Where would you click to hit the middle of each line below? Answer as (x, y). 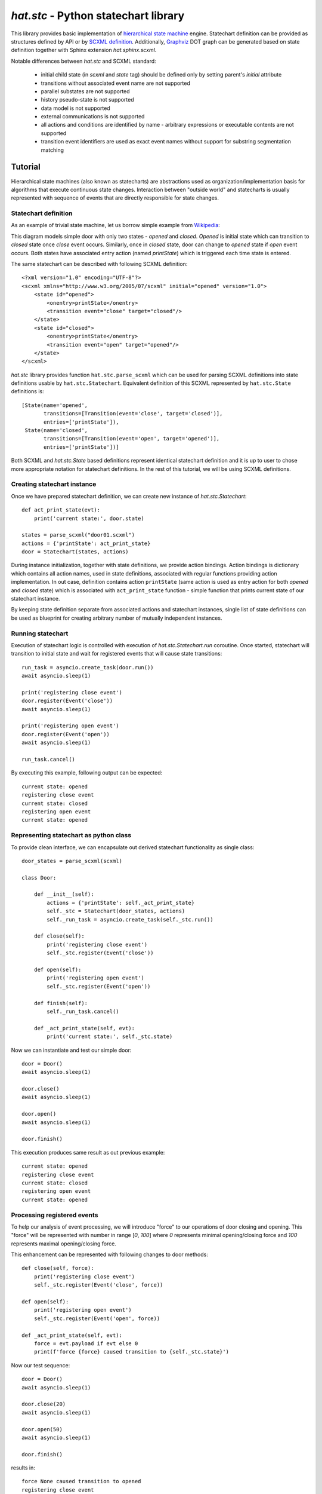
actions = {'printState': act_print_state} (86, 543)
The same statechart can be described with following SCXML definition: (99, 264)
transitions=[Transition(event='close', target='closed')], (133, 414)
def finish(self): (61, 1003)
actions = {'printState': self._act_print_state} (121, 903)
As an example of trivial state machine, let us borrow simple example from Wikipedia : (115, 225)
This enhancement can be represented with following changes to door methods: (109, 1254)
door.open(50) (42, 1429)
